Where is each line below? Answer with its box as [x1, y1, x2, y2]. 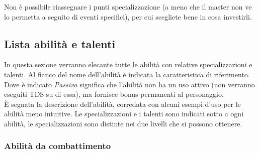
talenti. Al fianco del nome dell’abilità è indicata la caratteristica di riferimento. [4, 69, 250, 79]
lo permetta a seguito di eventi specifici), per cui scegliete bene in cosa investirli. [4, 11, 252, 22]
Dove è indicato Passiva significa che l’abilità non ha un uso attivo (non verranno [4, 79, 255, 89]
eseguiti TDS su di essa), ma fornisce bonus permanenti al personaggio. [4, 89, 224, 99]
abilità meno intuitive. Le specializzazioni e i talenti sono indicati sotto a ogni [4, 108, 244, 119]
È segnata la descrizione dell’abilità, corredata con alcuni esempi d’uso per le [4, 98, 241, 109]
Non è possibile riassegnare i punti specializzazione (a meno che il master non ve [4, 2, 252, 12]
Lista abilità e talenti [4, 36, 116, 51]
